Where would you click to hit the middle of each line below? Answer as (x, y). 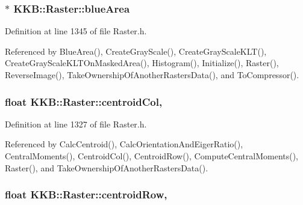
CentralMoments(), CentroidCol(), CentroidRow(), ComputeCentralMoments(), (152, 156)
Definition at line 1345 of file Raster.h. (76, 31)
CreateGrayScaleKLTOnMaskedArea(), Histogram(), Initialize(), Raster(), (142, 63)
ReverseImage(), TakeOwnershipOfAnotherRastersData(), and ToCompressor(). (152, 75)
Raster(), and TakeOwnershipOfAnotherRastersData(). (107, 167)
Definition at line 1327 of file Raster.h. (76, 124)
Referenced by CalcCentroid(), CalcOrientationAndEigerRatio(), (124, 144)
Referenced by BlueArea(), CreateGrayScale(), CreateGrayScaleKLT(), (136, 51)
